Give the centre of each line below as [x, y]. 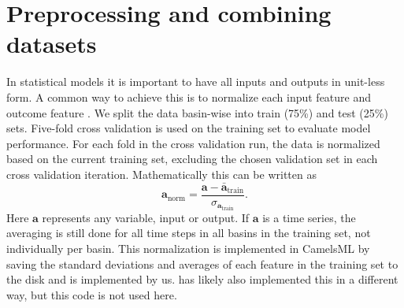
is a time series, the [309, 217]
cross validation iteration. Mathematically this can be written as [161, 174]
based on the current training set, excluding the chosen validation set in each [192, 159]
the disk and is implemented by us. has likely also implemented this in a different [202, 279]
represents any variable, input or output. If [146, 217]
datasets [52, 44]
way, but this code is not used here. [92, 294]
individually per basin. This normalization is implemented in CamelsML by [188, 249]
